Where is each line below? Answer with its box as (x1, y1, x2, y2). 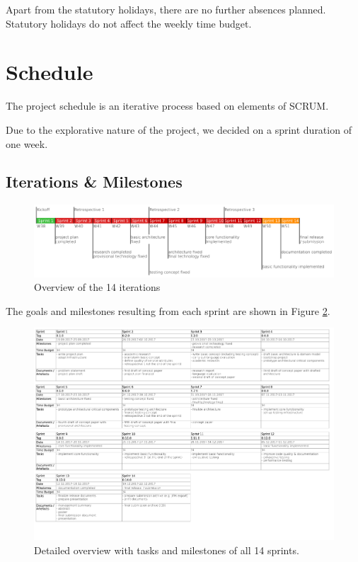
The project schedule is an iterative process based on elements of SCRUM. (6, 98, 329, 113)
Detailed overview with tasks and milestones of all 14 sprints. (34, 542, 299, 557)
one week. (6, 136, 48, 151)
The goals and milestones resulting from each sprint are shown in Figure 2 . (6, 303, 330, 318)
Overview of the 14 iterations (34, 280, 161, 294)
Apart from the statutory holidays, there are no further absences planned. (6, 2, 326, 16)
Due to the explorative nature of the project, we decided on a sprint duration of (6, 122, 352, 137)
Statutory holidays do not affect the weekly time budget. (6, 16, 252, 30)
